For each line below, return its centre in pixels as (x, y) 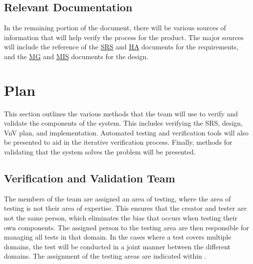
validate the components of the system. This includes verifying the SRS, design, (123, 123)
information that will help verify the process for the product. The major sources (124, 37)
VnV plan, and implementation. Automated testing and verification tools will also (126, 132)
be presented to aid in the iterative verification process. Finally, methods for (118, 142)
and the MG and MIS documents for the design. (76, 56)
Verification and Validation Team (90, 178)
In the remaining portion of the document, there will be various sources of (115, 28)
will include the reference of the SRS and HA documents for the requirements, (121, 47)
